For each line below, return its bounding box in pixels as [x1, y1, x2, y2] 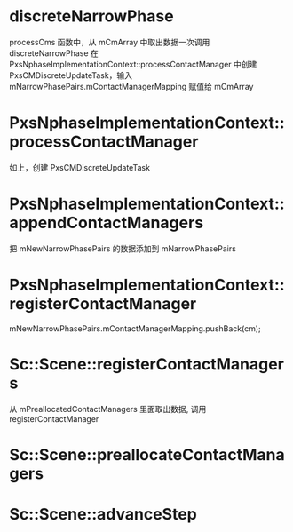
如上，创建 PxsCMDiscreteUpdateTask [9, 162, 151, 172]
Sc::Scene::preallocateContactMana [9, 444, 286, 465]
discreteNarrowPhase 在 [9, 47, 99, 59]
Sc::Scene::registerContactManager [9, 353, 284, 374]
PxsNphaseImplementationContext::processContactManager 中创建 [9, 59, 257, 69]
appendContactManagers [9, 213, 204, 233]
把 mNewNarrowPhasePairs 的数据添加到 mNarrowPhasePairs [9, 242, 237, 254]
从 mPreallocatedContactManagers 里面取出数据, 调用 [9, 403, 207, 414]
